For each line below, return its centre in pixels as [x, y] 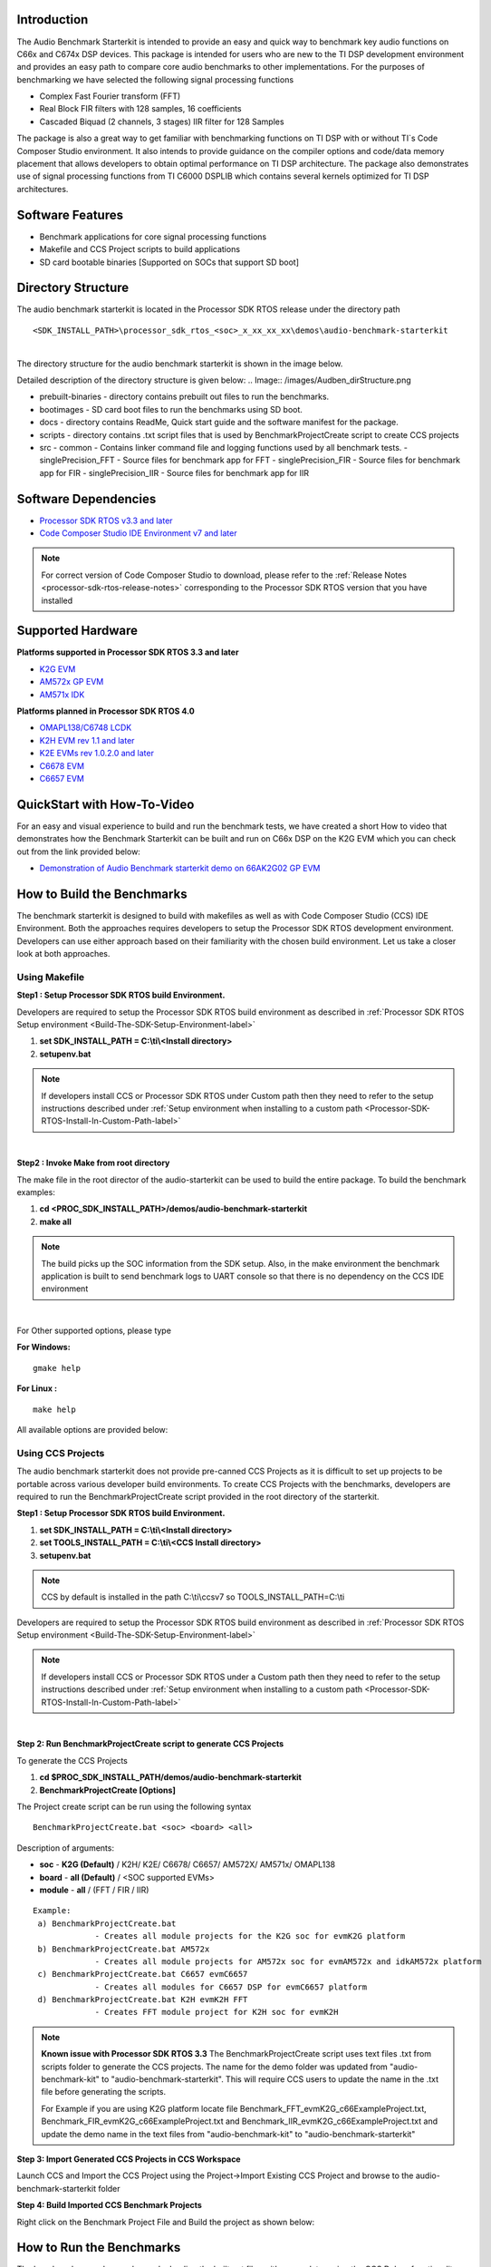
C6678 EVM [62, 765]
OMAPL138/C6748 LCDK [86, 728]
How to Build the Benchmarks [102, 894]
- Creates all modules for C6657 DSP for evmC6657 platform [231, 1987]
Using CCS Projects [61, 1453]
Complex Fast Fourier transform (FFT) [110, 96]
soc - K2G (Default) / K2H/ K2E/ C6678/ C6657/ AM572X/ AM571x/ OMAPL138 [188, 1864]
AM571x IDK [62, 695]
